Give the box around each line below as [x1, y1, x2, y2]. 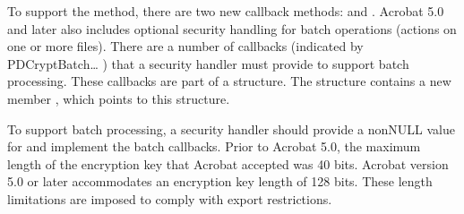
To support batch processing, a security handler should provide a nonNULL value [7, 119, 455, 138]
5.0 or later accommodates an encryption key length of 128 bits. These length [7, 172, 433, 191]
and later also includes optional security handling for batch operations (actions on [7, 19, 457, 38]
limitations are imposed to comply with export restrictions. [7, 189, 332, 208]
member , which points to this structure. [7, 89, 230, 107]
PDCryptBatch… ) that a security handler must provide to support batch [7, 54, 409, 73]
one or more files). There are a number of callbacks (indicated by [7, 37, 364, 56]
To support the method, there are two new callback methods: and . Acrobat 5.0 [7, 2, 444, 20]
